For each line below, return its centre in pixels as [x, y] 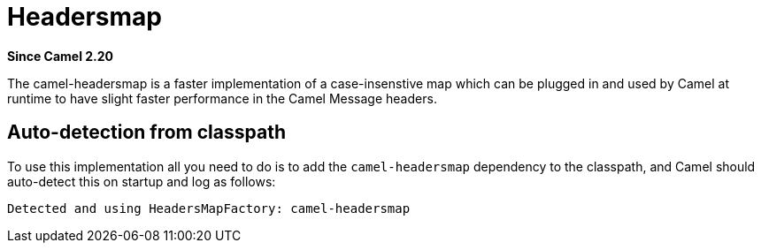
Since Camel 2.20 [61, 56]
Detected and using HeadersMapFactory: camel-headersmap [209, 208]
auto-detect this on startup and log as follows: [142, 181]
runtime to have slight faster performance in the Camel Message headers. [222, 98]
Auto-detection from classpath [146, 133]
